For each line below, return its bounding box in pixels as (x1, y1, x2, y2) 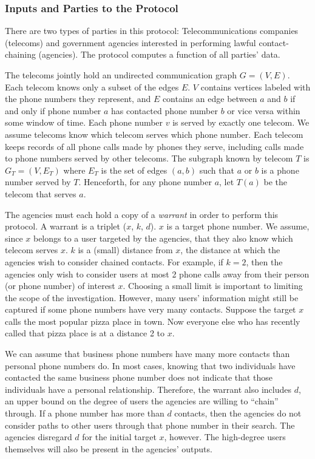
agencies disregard (5, 430, 72, 443)
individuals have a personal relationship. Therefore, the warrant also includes (5, 382, 291, 395)
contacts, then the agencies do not (174, 407, 302, 420)
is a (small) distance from (78, 243, 173, 256)
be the (263, 175, 288, 188)
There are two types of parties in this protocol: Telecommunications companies (5, 24, 299, 37)
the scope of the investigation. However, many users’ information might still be (5, 291, 299, 304)
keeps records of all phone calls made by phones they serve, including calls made (5, 140, 304, 152)
